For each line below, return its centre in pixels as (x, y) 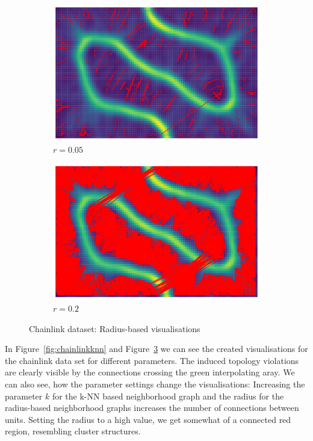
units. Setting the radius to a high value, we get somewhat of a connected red (148, 419)
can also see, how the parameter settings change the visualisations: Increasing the (155, 384)
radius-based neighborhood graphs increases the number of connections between (152, 408)
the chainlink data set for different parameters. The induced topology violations (152, 360)
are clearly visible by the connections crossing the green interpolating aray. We (150, 372)
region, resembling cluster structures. (73, 431)
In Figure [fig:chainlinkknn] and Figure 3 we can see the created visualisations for (156, 349)
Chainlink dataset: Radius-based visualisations (115, 328)
